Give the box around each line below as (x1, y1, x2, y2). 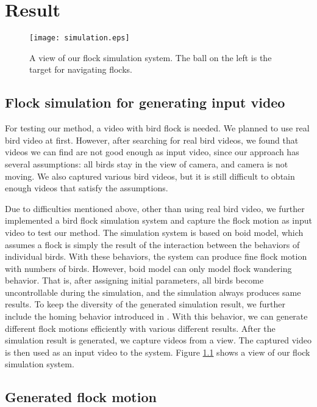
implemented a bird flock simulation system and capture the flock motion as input (5, 214, 312, 227)
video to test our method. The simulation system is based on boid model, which (5, 226, 304, 238)
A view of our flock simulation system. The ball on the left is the (29, 51, 272, 64)
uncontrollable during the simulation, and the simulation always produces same (5, 285, 301, 298)
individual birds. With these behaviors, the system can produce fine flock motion (5, 250, 307, 263)
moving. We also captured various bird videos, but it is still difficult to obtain (5, 169, 295, 182)
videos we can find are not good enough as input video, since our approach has (5, 145, 299, 158)
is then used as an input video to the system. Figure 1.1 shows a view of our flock (5, 345, 310, 358)
